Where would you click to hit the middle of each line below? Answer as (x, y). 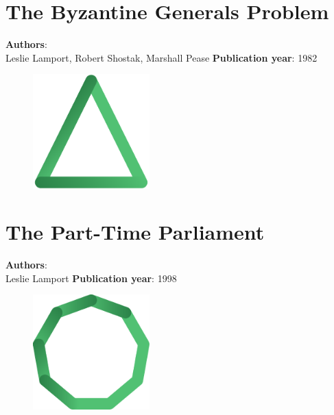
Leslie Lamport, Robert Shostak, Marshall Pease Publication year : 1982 (162, 57)
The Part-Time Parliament (135, 232)
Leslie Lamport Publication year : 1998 (91, 278)
